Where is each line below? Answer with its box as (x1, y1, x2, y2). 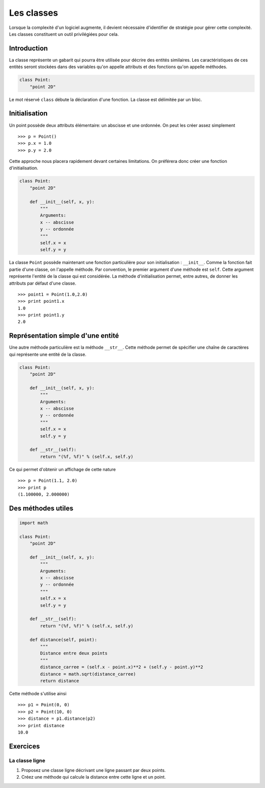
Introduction (9, 44, 48, 53)
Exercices (9, 742, 40, 750)
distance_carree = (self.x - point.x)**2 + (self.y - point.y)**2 (40, 664, 204, 670)
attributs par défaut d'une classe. (9, 280, 77, 286)
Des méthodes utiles (9, 504, 74, 512)
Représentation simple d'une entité (9, 332, 119, 340)
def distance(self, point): (29, 637, 98, 642)
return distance (40, 678, 79, 683)
